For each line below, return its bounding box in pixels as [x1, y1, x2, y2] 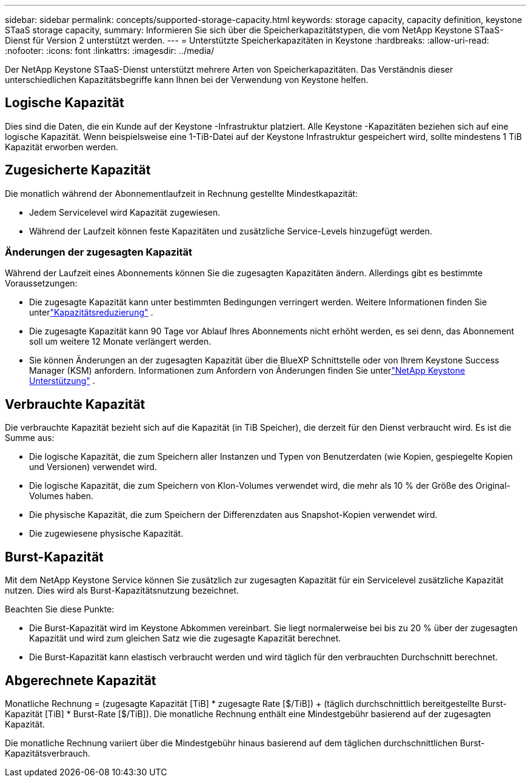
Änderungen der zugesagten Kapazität [5, 246, 193, 259]
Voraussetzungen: [5, 278, 78, 289]
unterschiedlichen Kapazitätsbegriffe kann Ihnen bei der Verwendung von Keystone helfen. [5, 75, 369, 85]
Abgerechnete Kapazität [5, 672, 156, 688]
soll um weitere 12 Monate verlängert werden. [29, 336, 212, 347]
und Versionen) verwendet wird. [29, 462, 157, 472]
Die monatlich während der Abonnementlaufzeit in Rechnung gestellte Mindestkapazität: [5, 188, 358, 199]
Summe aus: [5, 432, 55, 443]
